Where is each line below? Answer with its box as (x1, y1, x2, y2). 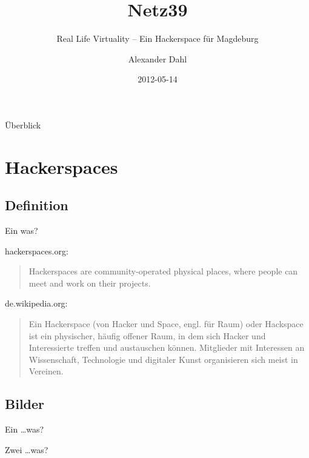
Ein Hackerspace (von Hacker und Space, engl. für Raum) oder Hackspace (28, 317, 304, 330)
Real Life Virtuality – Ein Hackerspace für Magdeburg (56, 32, 259, 45)
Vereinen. (28, 365, 64, 377)
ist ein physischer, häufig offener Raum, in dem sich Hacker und (28, 329, 266, 342)
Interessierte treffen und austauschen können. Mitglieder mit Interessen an (28, 341, 305, 354)
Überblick (5, 118, 41, 131)
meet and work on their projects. (28, 276, 151, 289)
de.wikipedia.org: (5, 297, 68, 310)
